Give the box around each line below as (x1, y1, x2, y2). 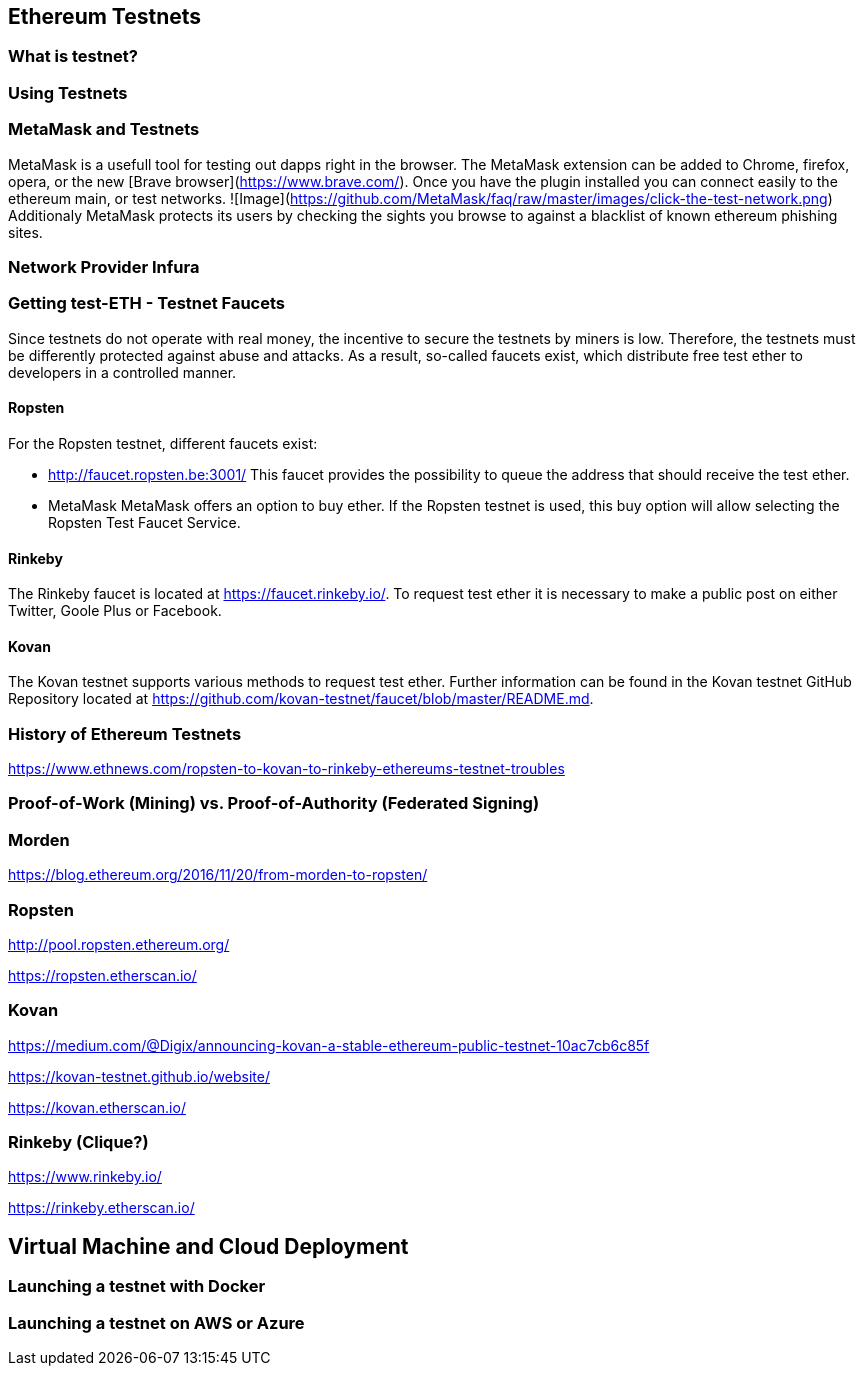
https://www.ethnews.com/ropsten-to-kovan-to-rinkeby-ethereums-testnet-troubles (8, 760, 565, 778)
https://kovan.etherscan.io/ (8, 1098, 186, 1116)
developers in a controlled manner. (8, 363, 237, 381)
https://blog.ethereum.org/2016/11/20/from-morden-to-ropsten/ (8, 866, 428, 884)
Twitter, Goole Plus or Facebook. (8, 602, 222, 620)
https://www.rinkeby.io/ (8, 1168, 162, 1186)
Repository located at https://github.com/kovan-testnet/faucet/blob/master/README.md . (8, 690, 594, 708)
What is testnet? (8, 46, 138, 67)
